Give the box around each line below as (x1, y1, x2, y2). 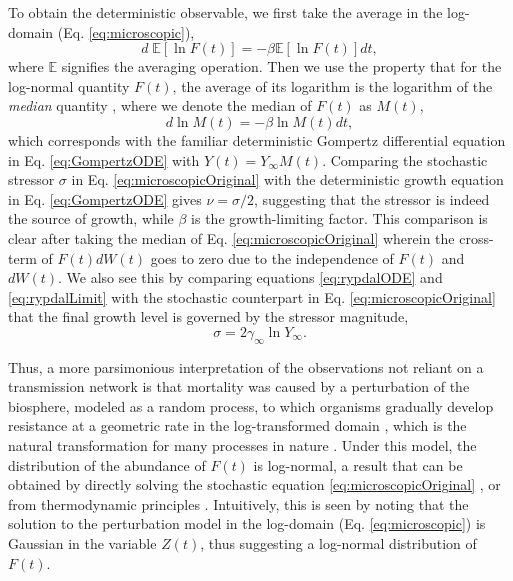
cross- (459, 227, 494, 248)
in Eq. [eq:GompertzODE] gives (8, 188, 202, 209)
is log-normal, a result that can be (253, 454, 463, 475)
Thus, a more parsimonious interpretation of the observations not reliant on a (8, 356, 484, 377)
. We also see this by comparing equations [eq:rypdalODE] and (58, 267, 443, 288)
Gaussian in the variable (8, 533, 157, 554)
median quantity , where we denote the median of (8, 95, 312, 116)
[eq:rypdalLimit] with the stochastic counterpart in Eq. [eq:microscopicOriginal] (8, 286, 496, 307)
